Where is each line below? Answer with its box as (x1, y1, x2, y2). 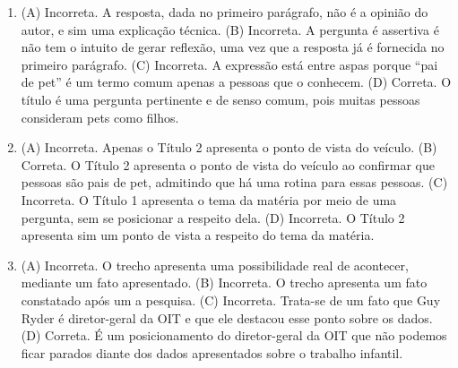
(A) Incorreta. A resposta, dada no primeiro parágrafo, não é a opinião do (21, 3, 428, 21)
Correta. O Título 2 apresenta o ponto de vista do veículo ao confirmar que (21, 155, 435, 174)
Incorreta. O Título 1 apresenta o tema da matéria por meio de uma (21, 190, 397, 209)
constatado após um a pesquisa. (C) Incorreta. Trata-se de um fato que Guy (21, 290, 441, 309)
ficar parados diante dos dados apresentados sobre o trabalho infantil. (21, 343, 403, 362)
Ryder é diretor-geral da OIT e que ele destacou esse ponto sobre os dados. (21, 308, 433, 327)
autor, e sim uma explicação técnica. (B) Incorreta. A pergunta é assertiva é (21, 20, 439, 39)
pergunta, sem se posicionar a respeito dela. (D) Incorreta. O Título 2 (21, 208, 405, 227)
